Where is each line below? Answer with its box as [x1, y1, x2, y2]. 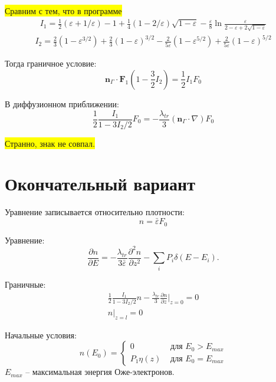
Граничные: [5, 278, 46, 290]
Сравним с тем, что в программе [5, 5, 122, 17]
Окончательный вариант [5, 172, 196, 196]
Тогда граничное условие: [5, 57, 97, 70]
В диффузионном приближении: [5, 97, 119, 110]
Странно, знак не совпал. [5, 137, 95, 149]
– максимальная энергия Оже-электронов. [25, 365, 175, 378]
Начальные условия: [5, 328, 77, 341]
